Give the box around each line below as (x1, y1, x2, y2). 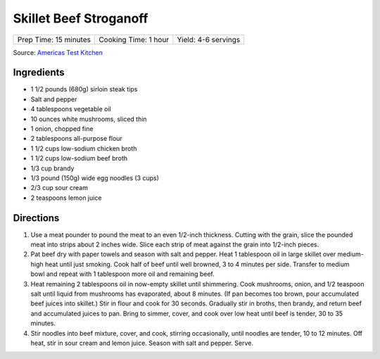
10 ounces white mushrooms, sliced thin (30, 115, 147, 123)
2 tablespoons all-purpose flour (30, 134, 122, 143)
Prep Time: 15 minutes (17, 34, 91, 44)
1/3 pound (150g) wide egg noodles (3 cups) (30, 173, 160, 182)
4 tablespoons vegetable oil (30, 105, 112, 113)
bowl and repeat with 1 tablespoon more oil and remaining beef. (30, 270, 215, 278)
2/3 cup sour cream (30, 184, 88, 192)
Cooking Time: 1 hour (99, 34, 170, 44)
